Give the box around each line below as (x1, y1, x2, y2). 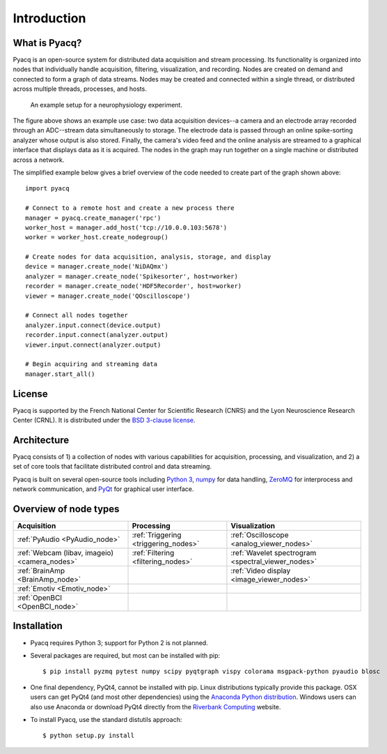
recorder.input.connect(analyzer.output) (25, 331, 168, 339)
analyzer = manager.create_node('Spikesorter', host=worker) (25, 272, 238, 280)
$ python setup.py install (42, 732, 135, 739)
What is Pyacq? (13, 37, 82, 49)
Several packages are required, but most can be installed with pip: (30, 651, 221, 659)
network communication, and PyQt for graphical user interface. (13, 485, 194, 493)
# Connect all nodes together (25, 311, 129, 319)
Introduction (13, 10, 86, 26)
